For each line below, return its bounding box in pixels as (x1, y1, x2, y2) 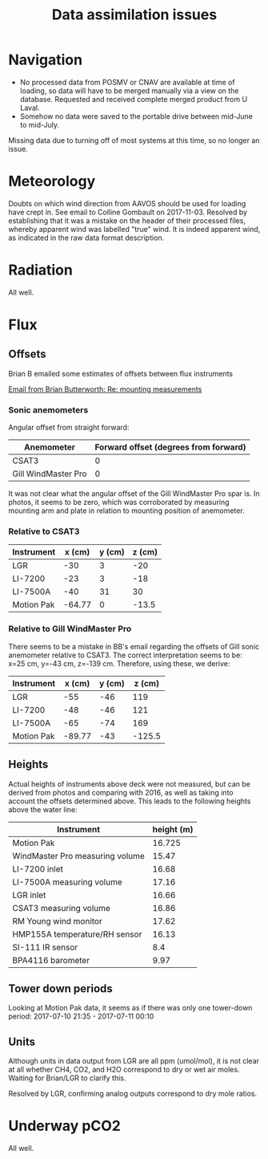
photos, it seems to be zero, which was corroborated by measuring (8, 498, 230, 507)
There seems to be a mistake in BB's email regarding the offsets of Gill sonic (8, 641, 260, 651)
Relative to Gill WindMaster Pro (8, 624, 132, 635)
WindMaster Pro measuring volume (12, 850, 146, 861)
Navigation (8, 51, 82, 69)
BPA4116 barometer (12, 954, 90, 966)
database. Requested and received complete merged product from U (19, 94, 248, 104)
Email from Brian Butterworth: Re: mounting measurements (8, 384, 202, 394)
